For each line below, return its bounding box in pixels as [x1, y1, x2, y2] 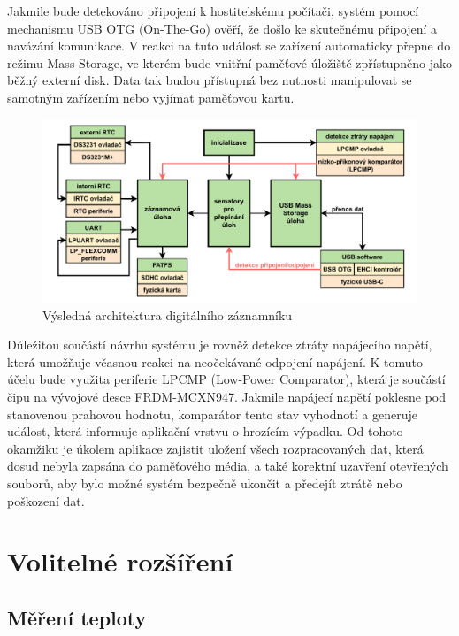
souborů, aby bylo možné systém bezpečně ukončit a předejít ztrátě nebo [7, 473, 402, 492]
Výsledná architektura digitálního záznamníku [42, 305, 293, 324]
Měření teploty [7, 603, 147, 631]
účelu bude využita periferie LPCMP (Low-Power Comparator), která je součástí [7, 370, 446, 388]
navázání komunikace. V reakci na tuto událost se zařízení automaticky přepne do [7, 36, 451, 55]
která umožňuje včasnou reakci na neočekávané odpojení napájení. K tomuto [7, 352, 423, 371]
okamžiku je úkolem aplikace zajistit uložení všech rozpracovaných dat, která [7, 439, 424, 457]
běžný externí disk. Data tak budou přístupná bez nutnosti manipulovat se [7, 71, 412, 89]
